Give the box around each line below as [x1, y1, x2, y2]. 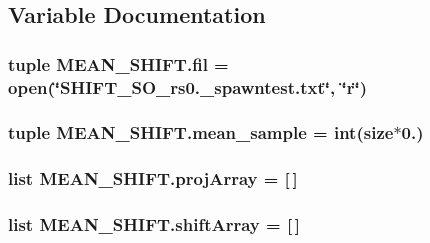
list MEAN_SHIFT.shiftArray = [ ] [8, 212, 301, 237]
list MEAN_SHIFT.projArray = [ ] [8, 166, 298, 191]
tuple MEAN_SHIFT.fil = [8, 51, 229, 76]
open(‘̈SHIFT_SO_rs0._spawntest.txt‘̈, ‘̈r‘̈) [8, 74, 367, 99]
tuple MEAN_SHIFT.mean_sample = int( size [8, 120, 394, 145]
